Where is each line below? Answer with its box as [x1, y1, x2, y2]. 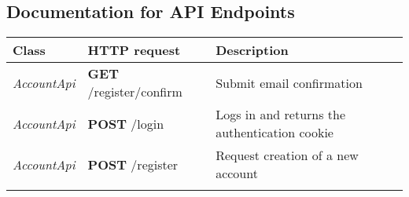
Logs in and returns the [216, 105, 346, 124]
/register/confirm [87, 82, 182, 101]
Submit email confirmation [216, 73, 363, 92]
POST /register [87, 155, 179, 173]
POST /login [87, 114, 164, 133]
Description [216, 41, 289, 60]
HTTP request [87, 41, 181, 60]
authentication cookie [216, 123, 333, 142]
